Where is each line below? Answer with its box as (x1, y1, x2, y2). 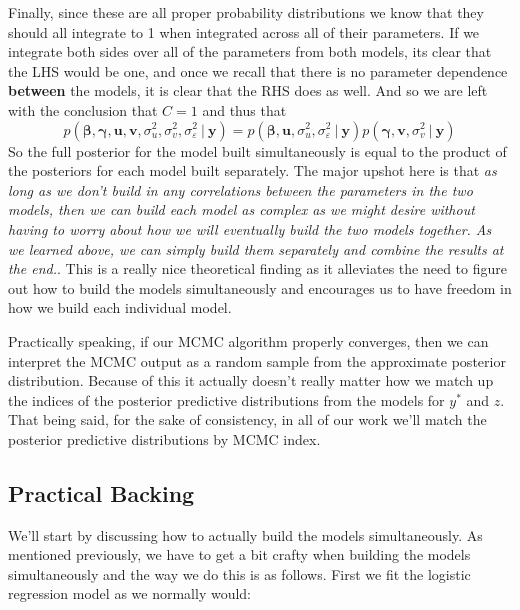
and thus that (202, 99, 287, 120)
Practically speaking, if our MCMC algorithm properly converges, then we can (8, 330, 489, 351)
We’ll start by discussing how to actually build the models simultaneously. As (8, 524, 483, 545)
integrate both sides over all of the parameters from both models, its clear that (8, 41, 492, 62)
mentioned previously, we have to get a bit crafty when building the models (8, 544, 471, 565)
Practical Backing (8, 477, 195, 508)
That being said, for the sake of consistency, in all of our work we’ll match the (8, 409, 487, 430)
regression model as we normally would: (8, 583, 251, 604)
